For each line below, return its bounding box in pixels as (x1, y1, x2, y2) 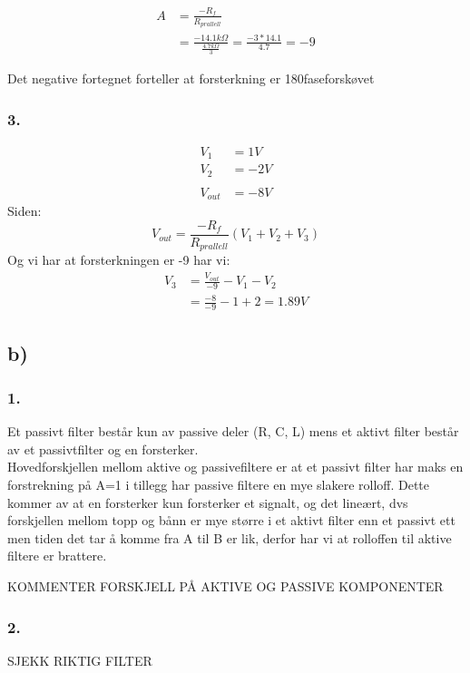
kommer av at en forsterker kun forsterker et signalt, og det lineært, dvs (7, 493, 408, 512)
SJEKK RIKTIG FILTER (7, 650, 152, 669)
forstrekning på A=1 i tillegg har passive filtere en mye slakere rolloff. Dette (7, 475, 430, 494)
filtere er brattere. (7, 546, 107, 565)
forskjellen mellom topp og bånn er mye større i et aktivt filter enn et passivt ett (7, 511, 455, 530)
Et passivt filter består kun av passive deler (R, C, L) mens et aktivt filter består (7, 422, 459, 441)
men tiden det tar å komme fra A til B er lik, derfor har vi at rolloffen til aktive (7, 528, 452, 547)
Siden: (7, 201, 42, 220)
